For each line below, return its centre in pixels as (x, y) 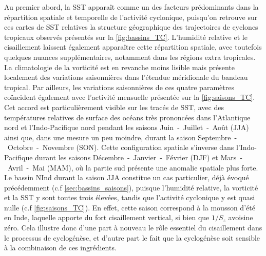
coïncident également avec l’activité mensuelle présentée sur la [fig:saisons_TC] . (130, 97)
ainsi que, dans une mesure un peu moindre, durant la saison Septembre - (121, 137)
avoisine (241, 217)
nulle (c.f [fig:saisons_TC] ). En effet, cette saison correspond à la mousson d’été (130, 207)
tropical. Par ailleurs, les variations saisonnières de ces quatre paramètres (119, 87)
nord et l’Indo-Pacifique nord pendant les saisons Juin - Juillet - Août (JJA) (127, 127)
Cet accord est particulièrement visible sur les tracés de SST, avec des (114, 107)
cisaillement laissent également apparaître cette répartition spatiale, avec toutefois (133, 47)
